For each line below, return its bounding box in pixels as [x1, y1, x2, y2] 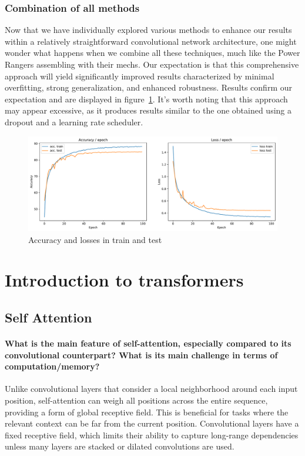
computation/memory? [5, 360, 100, 372]
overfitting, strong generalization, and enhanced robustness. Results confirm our [5, 81, 292, 94]
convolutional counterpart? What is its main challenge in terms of [5, 348, 278, 361]
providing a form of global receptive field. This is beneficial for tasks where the [5, 405, 289, 418]
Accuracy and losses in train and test [28, 233, 162, 245]
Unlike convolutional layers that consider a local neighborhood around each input [5, 382, 298, 395]
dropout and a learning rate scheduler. [5, 115, 143, 128]
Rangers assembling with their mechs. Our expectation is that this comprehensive [5, 58, 299, 70]
